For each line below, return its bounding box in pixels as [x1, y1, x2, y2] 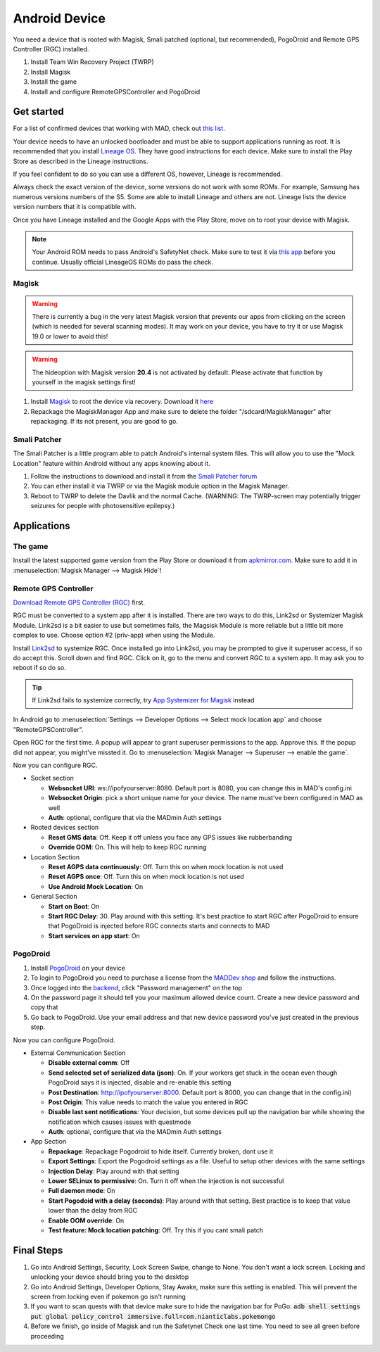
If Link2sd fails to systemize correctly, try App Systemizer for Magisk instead [32, 696, 255, 705]
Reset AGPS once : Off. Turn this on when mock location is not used [48, 873, 244, 881]
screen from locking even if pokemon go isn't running [30, 1292, 186, 1301]
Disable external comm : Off [48, 1059, 130, 1067]
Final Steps [13, 1244, 63, 1256]
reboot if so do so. [13, 664, 67, 672]
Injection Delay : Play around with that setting [48, 1167, 179, 1175]
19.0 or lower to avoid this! [32, 331, 108, 341]
